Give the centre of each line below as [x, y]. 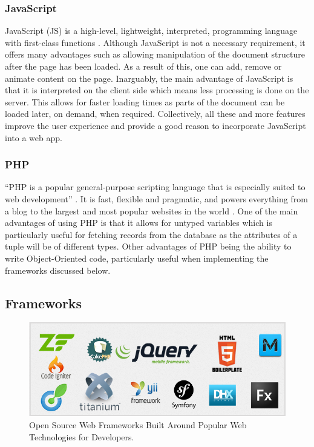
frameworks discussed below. [58, 270]
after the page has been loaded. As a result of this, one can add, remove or [143, 66]
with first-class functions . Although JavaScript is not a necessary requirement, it [155, 42]
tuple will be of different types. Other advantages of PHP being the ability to [148, 246]
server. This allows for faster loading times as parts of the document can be [145, 101]
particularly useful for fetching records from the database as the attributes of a [151, 234]
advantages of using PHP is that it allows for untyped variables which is [139, 223]
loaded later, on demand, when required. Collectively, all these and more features [155, 114]
